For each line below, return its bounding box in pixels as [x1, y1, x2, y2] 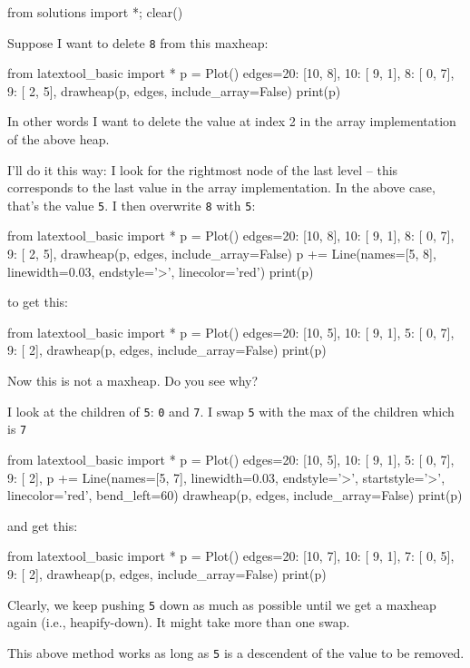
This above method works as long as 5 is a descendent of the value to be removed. [7, 643, 465, 662]
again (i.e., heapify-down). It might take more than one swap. [7, 613, 350, 632]
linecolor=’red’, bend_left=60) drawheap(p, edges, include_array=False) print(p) [7, 486, 463, 505]
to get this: [7, 292, 68, 311]
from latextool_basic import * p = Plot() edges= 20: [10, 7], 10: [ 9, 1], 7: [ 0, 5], [7, 546, 455, 565]
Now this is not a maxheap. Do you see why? [7, 371, 259, 390]
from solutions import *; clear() [7, 3, 183, 21]
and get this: [7, 516, 78, 535]
